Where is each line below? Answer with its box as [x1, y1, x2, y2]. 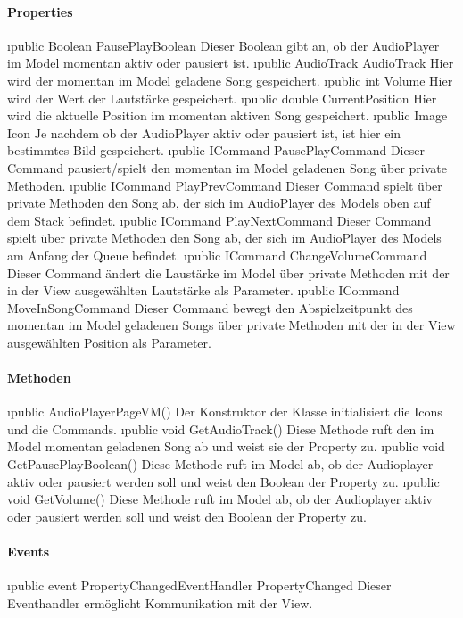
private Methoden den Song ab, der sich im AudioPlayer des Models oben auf [7, 194, 431, 212]
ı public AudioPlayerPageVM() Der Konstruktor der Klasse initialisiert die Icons [7, 402, 442, 421]
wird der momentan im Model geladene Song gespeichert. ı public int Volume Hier [7, 70, 453, 89]
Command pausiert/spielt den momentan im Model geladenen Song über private [7, 158, 448, 177]
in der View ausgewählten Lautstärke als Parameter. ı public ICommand [7, 281, 400, 300]
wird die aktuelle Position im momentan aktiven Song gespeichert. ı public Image [7, 106, 448, 125]
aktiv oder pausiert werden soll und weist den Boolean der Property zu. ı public [7, 472, 440, 490]
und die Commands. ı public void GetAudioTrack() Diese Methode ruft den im [7, 419, 434, 438]
